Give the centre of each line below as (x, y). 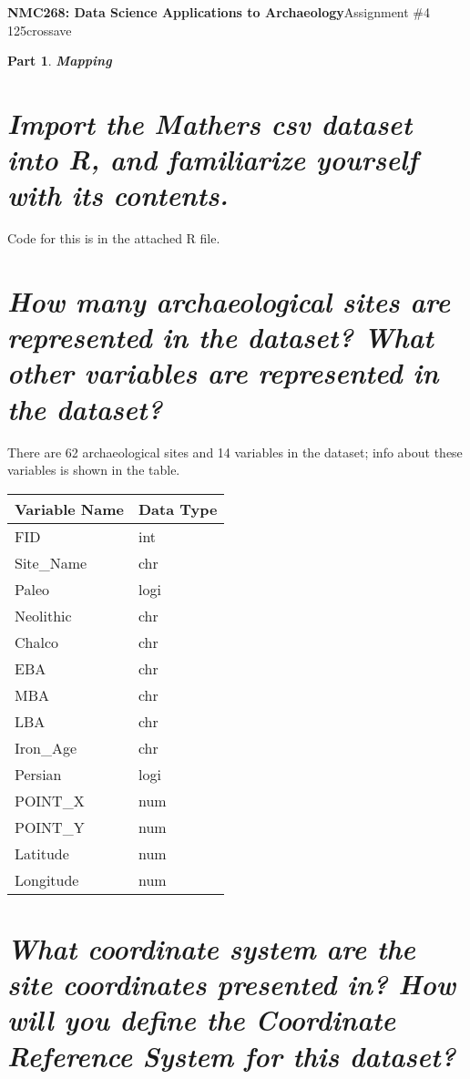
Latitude (42, 853)
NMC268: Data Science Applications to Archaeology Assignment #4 (219, 12)
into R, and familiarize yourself (213, 159)
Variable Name (69, 509)
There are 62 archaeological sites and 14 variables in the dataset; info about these (235, 452)
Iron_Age (46, 747)
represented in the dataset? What (220, 337)
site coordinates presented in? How (232, 984)
